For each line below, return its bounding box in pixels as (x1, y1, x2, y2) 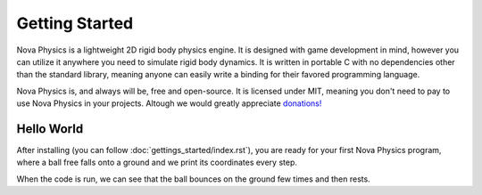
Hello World (16, 121, 84, 136)
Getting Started (16, 13, 134, 33)
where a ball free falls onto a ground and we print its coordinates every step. (16, 157, 298, 168)
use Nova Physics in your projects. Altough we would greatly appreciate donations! (16, 98, 322, 109)
